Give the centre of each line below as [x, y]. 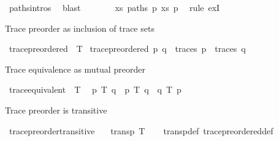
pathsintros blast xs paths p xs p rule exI [114, 7]
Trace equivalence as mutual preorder [75, 69]
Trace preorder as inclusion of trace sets [80, 28]
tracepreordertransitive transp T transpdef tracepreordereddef [141, 130]
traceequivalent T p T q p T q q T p [95, 89]
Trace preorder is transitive [56, 110]
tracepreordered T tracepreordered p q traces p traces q [127, 49]
